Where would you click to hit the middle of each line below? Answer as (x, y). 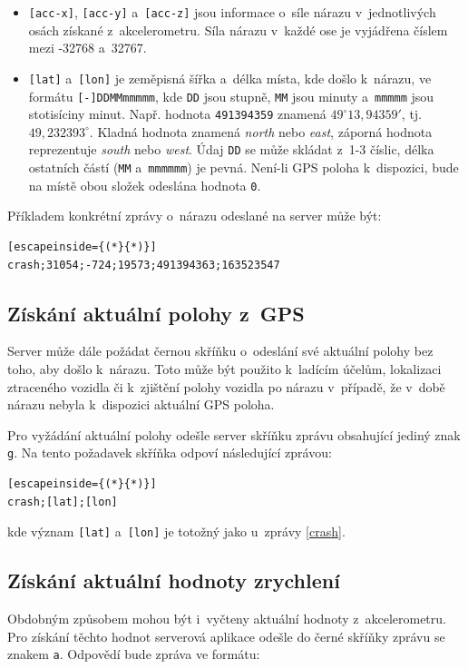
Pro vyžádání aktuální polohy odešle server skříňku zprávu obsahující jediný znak (234, 434)
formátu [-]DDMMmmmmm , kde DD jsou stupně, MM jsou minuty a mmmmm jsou (231, 96)
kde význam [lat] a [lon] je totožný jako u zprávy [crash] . (176, 531)
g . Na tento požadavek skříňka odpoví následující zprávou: (170, 453)
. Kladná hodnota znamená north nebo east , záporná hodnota (261, 131)
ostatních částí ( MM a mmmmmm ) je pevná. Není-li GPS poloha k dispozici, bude (244, 167)
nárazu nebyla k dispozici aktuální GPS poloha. (141, 404)
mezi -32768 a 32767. (88, 48)
